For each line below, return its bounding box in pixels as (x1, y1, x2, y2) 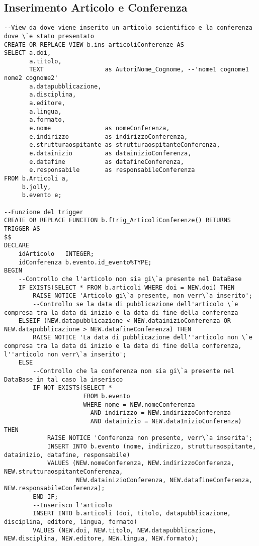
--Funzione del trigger (4, 208, 83, 216)
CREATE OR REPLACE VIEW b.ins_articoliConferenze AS (4, 41, 184, 48)
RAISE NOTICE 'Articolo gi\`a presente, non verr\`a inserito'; (33, 292, 252, 300)
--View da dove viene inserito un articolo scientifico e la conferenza (4, 24, 252, 32)
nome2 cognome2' (4, 74, 58, 82)
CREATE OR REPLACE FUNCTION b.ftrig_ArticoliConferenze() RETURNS (4, 217, 231, 224)
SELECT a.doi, (4, 49, 51, 57)
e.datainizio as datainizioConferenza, (29, 150, 192, 157)
